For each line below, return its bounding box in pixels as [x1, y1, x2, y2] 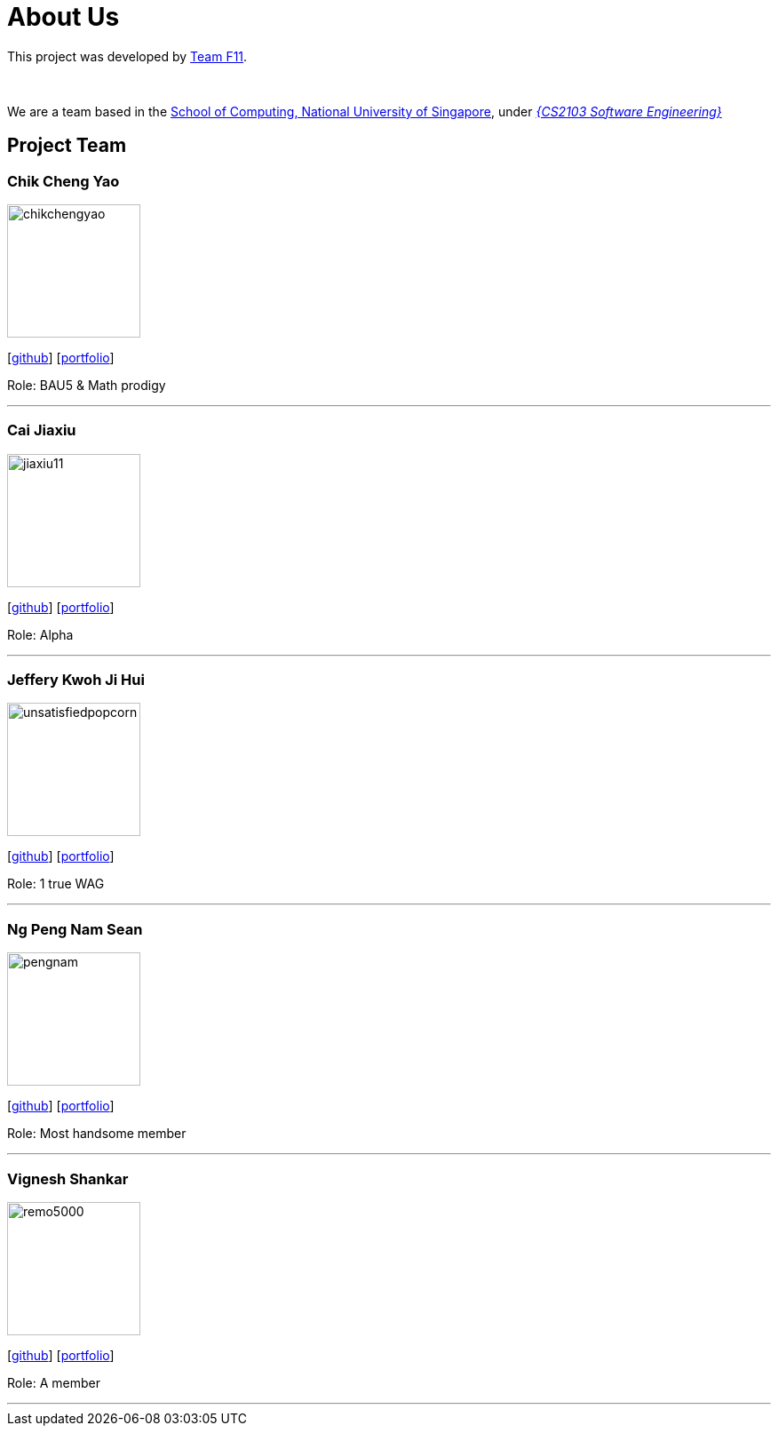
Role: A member [7, 1374, 101, 1390]
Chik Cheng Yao [7, 171, 120, 190]
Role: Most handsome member [7, 1126, 187, 1142]
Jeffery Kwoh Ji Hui [7, 671, 145, 689]
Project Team [7, 134, 127, 157]
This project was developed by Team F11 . [7, 48, 248, 64]
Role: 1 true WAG [7, 876, 105, 892]
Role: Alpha [7, 626, 74, 642]
